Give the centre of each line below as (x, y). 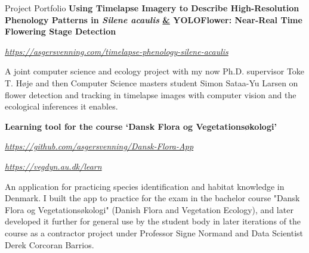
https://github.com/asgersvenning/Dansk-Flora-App (99, 146)
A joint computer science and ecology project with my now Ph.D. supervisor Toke (155, 71)
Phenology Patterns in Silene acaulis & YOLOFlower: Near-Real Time (154, 19)
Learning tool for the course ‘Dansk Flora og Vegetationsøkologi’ (141, 126)
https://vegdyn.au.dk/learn (53, 166)
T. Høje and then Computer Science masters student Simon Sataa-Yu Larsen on (152, 82)
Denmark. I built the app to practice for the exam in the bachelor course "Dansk (152, 198)
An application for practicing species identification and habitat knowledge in (145, 186)
